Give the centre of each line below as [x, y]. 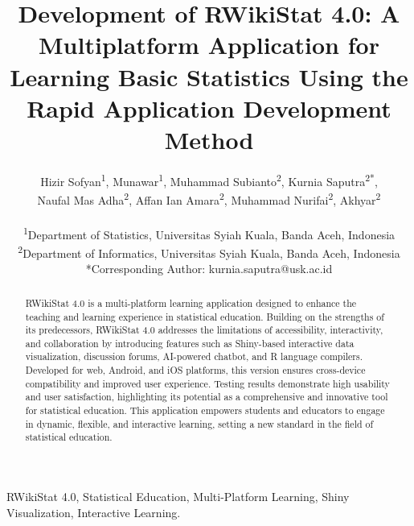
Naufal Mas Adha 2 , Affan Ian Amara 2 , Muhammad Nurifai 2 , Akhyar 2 [209, 199]
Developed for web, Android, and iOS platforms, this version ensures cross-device [195, 370]
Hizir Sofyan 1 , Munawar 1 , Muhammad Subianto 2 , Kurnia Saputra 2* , [209, 180]
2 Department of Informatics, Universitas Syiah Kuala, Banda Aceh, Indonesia [209, 252]
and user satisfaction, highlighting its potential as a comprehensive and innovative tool [207, 397]
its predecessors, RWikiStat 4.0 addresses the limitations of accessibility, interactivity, [204, 330]
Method [209, 139]
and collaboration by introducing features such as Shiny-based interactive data [190, 343]
